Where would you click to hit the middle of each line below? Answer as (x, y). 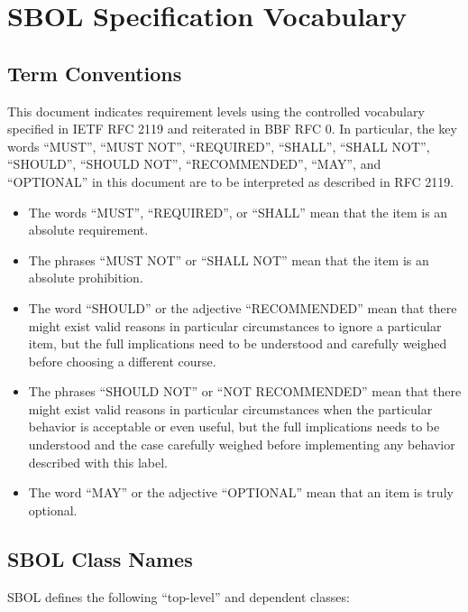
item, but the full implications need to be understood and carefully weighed (238, 343)
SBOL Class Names (100, 558)
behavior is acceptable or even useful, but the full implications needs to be (234, 427)
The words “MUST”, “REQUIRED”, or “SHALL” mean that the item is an (238, 212)
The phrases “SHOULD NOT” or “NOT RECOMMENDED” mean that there (245, 391)
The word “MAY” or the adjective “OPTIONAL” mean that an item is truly (241, 492)
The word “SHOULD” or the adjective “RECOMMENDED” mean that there (243, 307)
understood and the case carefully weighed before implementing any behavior (242, 445)
